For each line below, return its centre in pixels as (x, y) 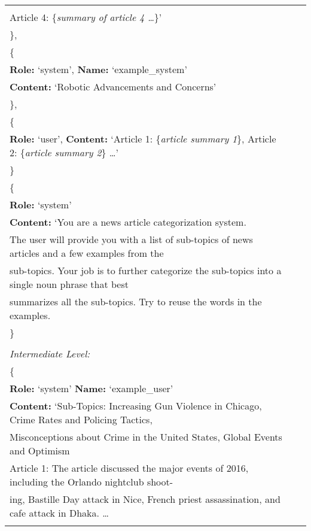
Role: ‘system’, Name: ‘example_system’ (98, 69)
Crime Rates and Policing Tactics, (81, 419)
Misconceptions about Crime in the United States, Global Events (146, 437)
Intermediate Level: (50, 354)
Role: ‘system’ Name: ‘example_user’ (92, 388)
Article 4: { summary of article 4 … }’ (86, 17)
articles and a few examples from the (87, 253)
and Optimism (40, 450)
